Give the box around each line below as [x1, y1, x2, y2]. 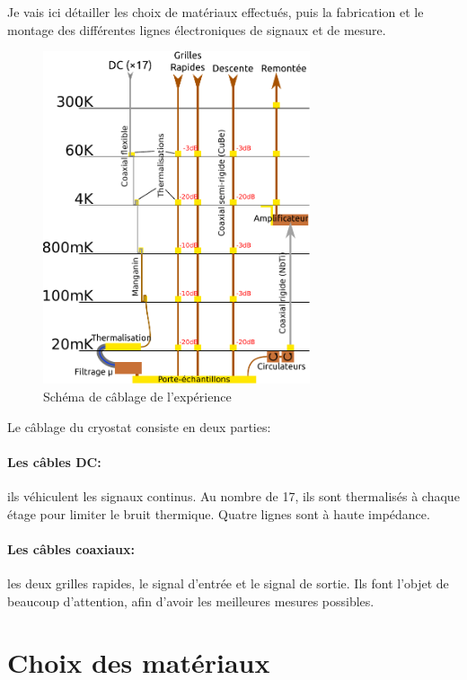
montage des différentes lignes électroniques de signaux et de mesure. [7, 20, 386, 39]
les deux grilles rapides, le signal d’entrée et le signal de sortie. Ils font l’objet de [7, 573, 449, 592]
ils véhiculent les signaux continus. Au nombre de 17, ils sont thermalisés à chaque [7, 487, 460, 505]
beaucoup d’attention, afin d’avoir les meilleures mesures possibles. [7, 591, 374, 610]
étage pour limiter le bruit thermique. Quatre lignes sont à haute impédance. [7, 504, 430, 523]
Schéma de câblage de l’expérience [43, 387, 232, 406]
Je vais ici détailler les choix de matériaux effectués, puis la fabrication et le [7, 3, 424, 21]
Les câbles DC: [7, 452, 101, 471]
